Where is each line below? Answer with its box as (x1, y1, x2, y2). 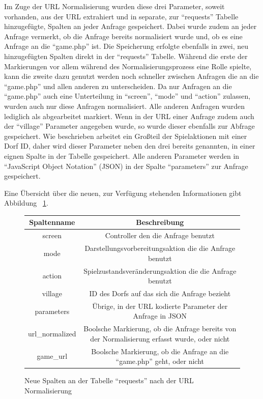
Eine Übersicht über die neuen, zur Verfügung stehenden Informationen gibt (4, 187, 242, 198)
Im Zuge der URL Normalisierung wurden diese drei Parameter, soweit (4, 1, 225, 11)
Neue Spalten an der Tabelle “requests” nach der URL (24, 375, 194, 386)
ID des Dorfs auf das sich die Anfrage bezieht (89, 288, 231, 298)
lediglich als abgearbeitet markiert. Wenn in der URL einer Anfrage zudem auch (4, 110, 254, 121)
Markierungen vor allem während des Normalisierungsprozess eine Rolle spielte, (4, 61, 252, 71)
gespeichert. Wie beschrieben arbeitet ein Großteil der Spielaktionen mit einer (4, 130, 247, 141)
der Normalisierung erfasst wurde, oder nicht (90, 333, 230, 344)
